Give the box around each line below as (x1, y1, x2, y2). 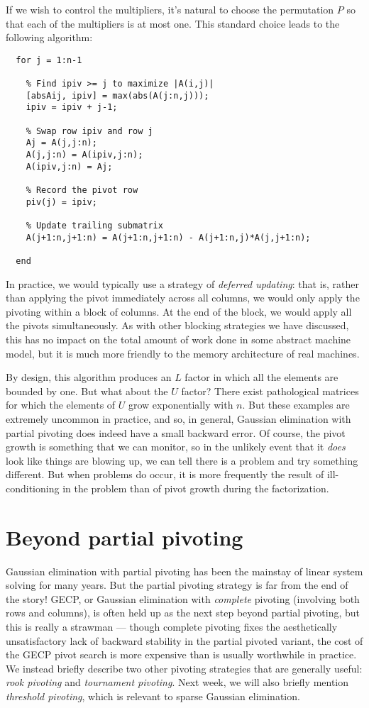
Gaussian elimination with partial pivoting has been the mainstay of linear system (6, 563, 363, 578)
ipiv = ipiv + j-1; (26, 102, 118, 113)
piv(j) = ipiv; (26, 197, 97, 207)
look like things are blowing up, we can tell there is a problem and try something (6, 453, 358, 468)
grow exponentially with (128, 397, 233, 412)
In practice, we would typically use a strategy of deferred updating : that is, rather (6, 276, 360, 291)
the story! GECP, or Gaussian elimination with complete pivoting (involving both (6, 591, 360, 606)
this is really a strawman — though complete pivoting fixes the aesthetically (6, 619, 338, 634)
